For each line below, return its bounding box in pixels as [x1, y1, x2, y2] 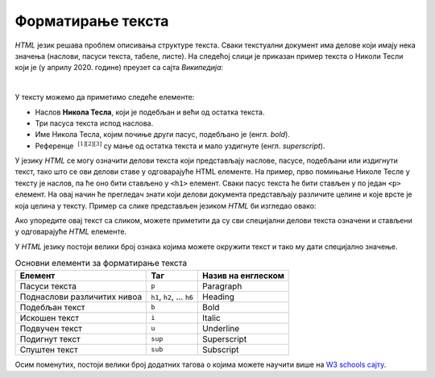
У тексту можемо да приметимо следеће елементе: [14, 93, 195, 102]
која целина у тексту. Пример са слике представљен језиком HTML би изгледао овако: [14, 201, 317, 210]
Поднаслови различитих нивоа [19, 291, 143, 302]
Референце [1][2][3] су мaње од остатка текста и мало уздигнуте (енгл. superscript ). [35, 140, 325, 151]
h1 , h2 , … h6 [151, 291, 193, 302]
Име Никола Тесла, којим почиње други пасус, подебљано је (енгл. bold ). [35, 130, 290, 139]
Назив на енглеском [202, 270, 285, 281]
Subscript [202, 343, 239, 355]
